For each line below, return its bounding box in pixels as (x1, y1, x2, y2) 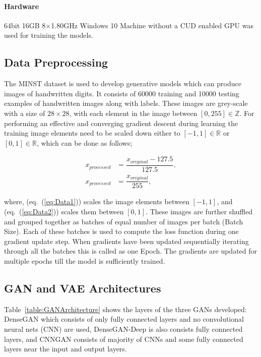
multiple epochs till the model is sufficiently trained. (4, 255, 165, 266)
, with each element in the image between (69, 107, 198, 118)
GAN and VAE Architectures (4, 280, 161, 295)
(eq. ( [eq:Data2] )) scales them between (4, 206, 124, 216)
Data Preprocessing (4, 54, 108, 70)
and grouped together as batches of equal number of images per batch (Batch (4, 216, 243, 226)
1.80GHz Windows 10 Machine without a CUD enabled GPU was (51, 20, 253, 30)
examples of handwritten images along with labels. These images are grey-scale (4, 98, 248, 108)
